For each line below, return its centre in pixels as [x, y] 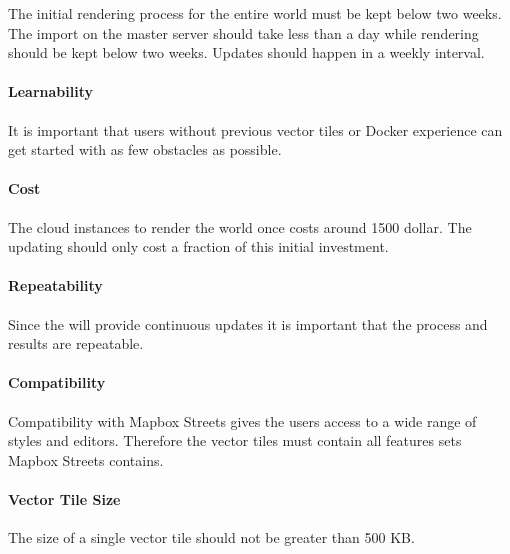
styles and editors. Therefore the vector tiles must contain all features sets [235, 440]
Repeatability [55, 285]
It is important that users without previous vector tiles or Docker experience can [255, 129]
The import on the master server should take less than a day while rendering [243, 32]
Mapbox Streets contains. [86, 459]
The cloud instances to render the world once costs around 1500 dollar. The [240, 226]
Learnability [50, 91]
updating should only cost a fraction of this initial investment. [198, 246]
